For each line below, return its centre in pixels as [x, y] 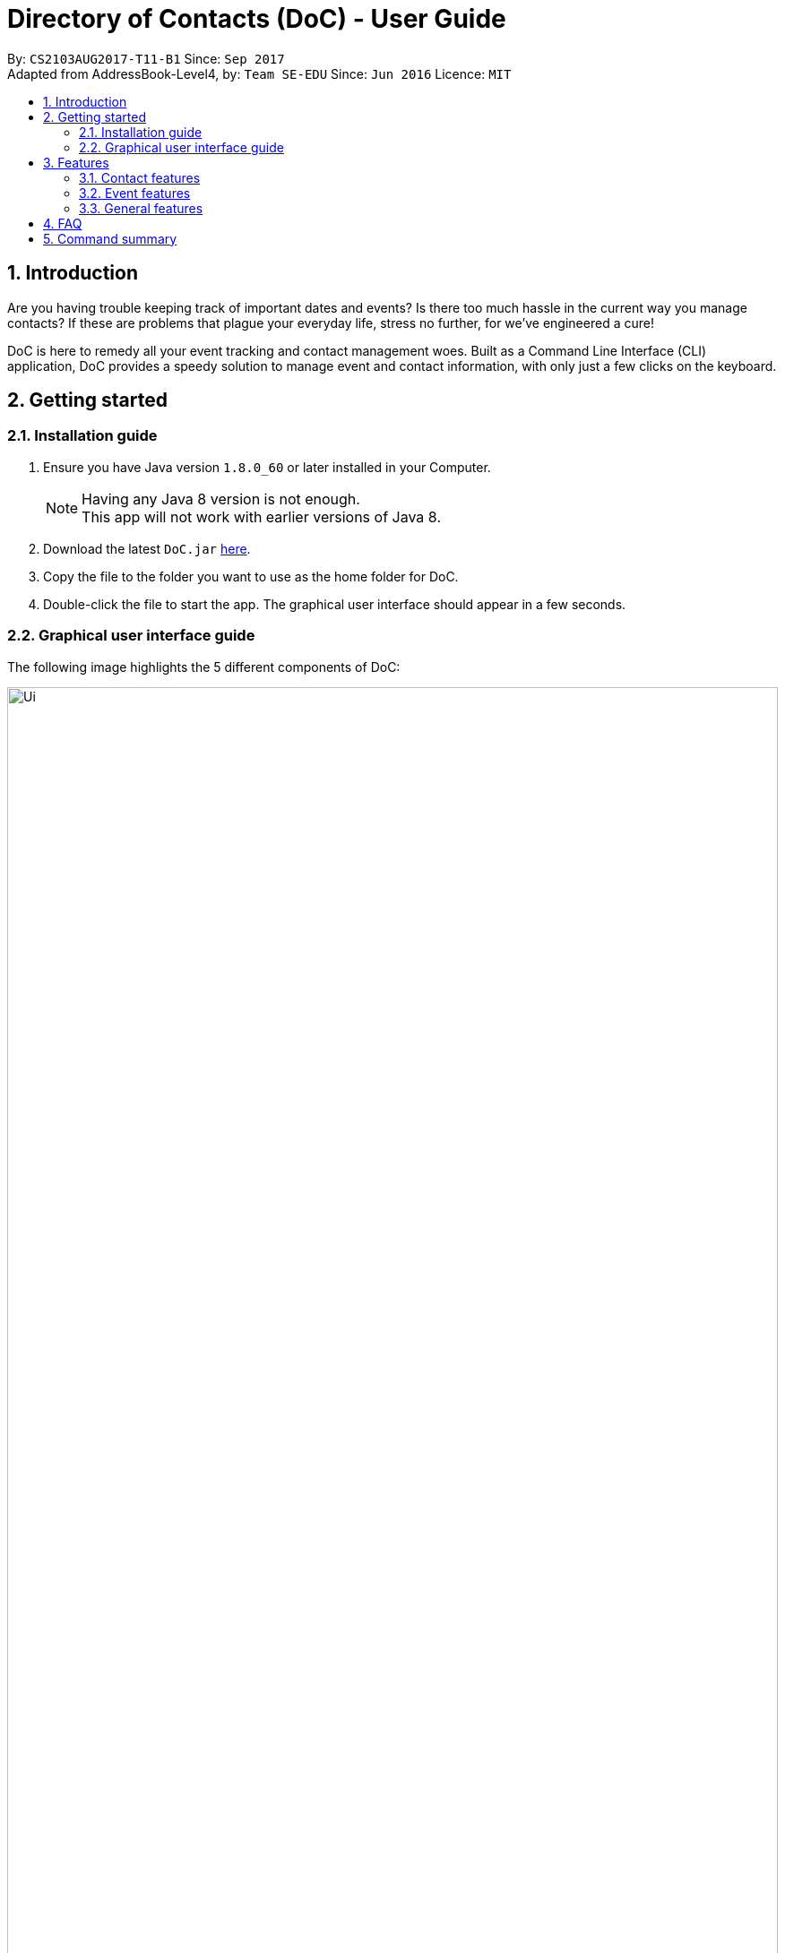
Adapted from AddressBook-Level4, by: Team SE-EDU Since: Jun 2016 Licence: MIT [259, 73]
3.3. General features [141, 208]
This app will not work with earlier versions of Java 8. [261, 516]
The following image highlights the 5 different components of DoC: [204, 667]
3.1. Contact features [140, 177]
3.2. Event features [135, 193]
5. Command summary [110, 238]
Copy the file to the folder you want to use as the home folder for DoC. [251, 576]
